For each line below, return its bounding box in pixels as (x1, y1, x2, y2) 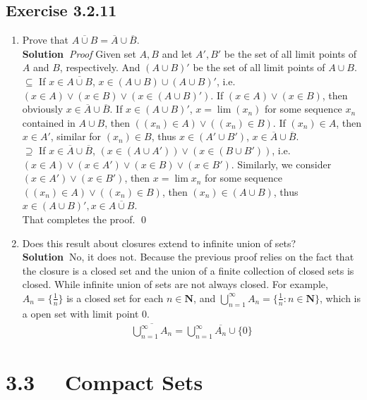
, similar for (50, 129, 102, 144)
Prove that (22, 32, 68, 47)
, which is (320, 290, 361, 305)
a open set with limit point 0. (22, 306, 150, 320)
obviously (22, 101, 64, 116)
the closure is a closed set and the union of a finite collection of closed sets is (22, 263, 354, 277)
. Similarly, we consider (231, 156, 332, 171)
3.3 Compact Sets (6, 368, 203, 396)
